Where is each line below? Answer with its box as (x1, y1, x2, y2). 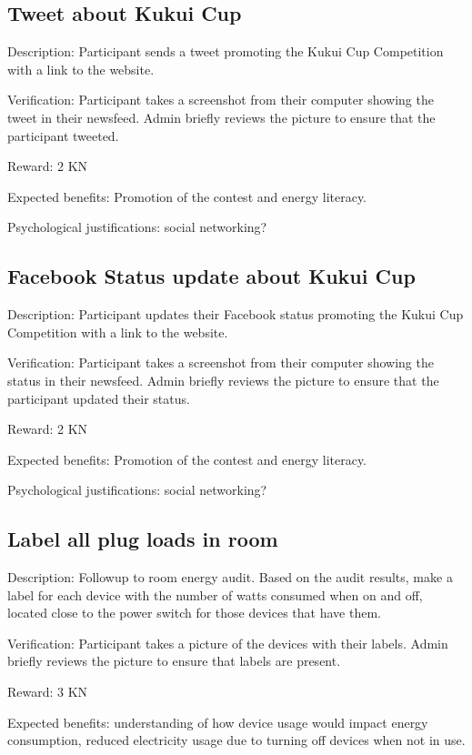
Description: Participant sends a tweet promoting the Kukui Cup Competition (7, 42, 444, 61)
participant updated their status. (7, 388, 190, 408)
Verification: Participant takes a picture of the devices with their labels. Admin (7, 633, 448, 652)
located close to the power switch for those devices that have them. (7, 603, 381, 622)
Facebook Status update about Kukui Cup (7, 262, 416, 290)
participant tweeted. (7, 126, 119, 145)
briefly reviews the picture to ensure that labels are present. (7, 651, 341, 670)
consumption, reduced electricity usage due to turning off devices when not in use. (7, 730, 466, 750)
